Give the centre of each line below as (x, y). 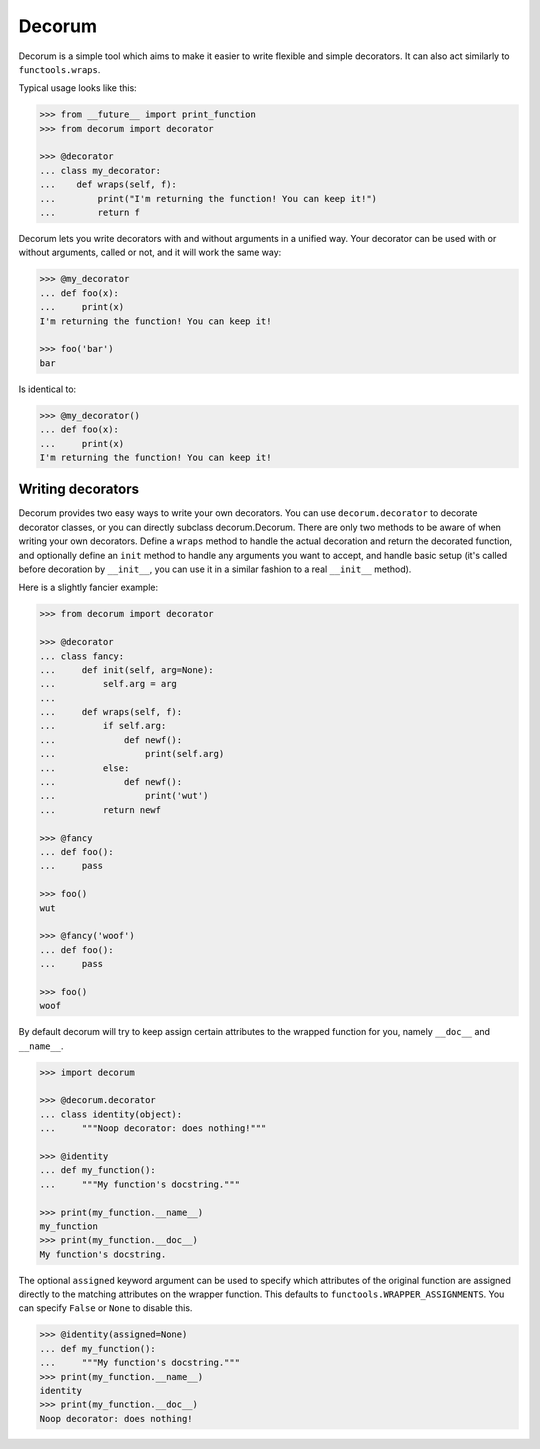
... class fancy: (82, 656)
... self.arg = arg (108, 684)
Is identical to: (47, 389)
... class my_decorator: (100, 170)
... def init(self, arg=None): (126, 669)
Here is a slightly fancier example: (88, 587)
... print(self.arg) (132, 754)
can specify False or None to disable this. (105, 1308)
